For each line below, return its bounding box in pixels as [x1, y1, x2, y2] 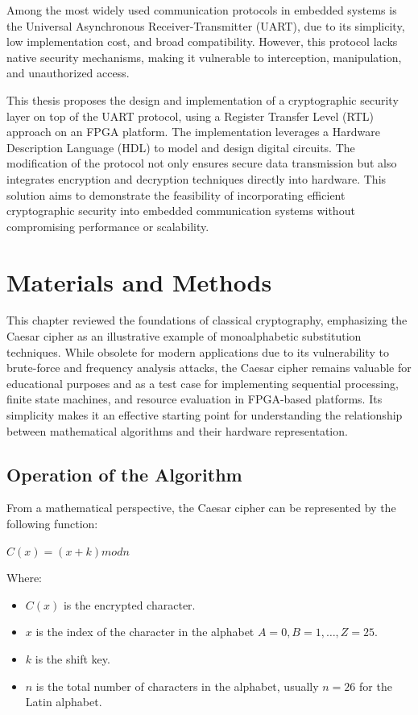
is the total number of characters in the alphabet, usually [35, 677, 319, 694]
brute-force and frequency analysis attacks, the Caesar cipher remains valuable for [6, 359, 412, 376]
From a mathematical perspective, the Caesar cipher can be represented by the [6, 499, 396, 516]
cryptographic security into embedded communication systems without [6, 202, 355, 219]
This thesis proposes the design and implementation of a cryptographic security [6, 91, 399, 108]
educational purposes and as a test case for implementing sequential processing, [6, 374, 399, 391]
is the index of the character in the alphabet [35, 623, 255, 640]
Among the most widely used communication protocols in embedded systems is [6, 2, 397, 18]
